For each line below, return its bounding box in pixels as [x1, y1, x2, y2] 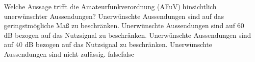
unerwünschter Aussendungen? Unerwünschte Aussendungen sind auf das [4, 11, 224, 21]
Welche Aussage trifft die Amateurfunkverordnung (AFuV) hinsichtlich [4, 1, 217, 11]
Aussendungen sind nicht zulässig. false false [4, 48, 134, 59]
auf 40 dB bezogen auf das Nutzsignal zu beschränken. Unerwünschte [4, 39, 212, 49]
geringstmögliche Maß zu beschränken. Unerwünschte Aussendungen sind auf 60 [4, 20, 244, 31]
